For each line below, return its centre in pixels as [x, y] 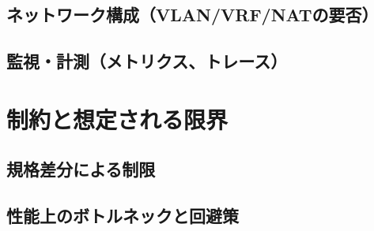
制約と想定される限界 [117, 119]
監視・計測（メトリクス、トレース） [147, 61]
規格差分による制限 [81, 169]
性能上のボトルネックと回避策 [123, 216]
